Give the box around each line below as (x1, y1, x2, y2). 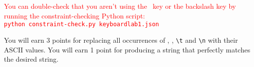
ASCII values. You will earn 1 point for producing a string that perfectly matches (4, 44, 251, 54)
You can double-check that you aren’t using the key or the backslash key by (4, 1, 236, 11)
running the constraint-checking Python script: (4, 10, 145, 20)
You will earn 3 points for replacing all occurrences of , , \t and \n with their (4, 34, 238, 45)
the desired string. (4, 54, 59, 64)
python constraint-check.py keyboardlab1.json (4, 21, 159, 28)
